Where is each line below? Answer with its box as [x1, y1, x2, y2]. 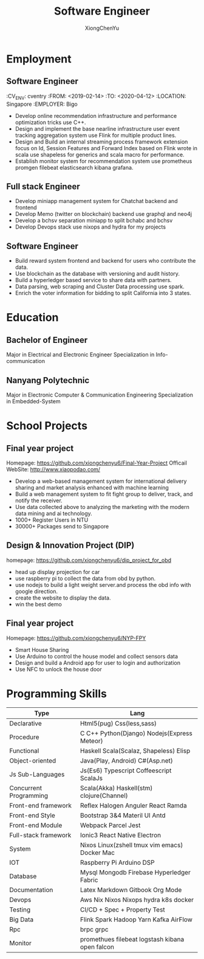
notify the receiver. [15, 497, 63, 504]
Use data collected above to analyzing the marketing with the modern [15, 503, 189, 510]
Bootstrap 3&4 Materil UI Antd [80, 811, 166, 819]
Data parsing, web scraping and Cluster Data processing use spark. [15, 283, 185, 290]
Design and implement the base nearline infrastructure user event [15, 125, 180, 132]
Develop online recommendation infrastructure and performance [15, 112, 177, 119]
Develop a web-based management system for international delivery [15, 477, 187, 485]
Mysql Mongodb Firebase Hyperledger [80, 868, 191, 876]
